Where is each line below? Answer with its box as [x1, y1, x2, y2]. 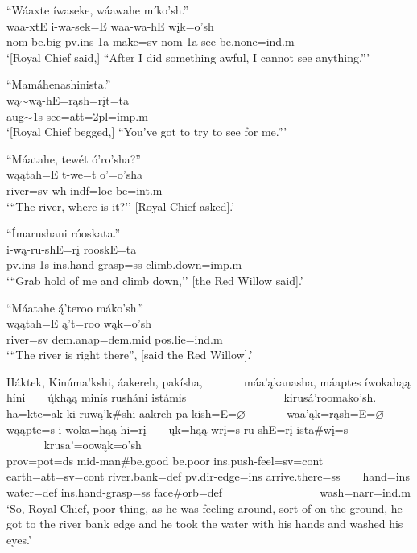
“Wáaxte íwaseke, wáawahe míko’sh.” [6, 2, 189, 18]
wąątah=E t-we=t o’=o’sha [6, 166, 143, 183]
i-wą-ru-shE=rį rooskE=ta [6, 240, 137, 257]
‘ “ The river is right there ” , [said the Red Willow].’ [6, 346, 253, 363]
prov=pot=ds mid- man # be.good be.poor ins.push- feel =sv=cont [6, 452, 324, 468]
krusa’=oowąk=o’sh [43, 436, 142, 453]
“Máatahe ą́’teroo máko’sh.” [6, 299, 144, 316]
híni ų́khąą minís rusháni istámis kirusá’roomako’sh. [6, 389, 377, 406]
